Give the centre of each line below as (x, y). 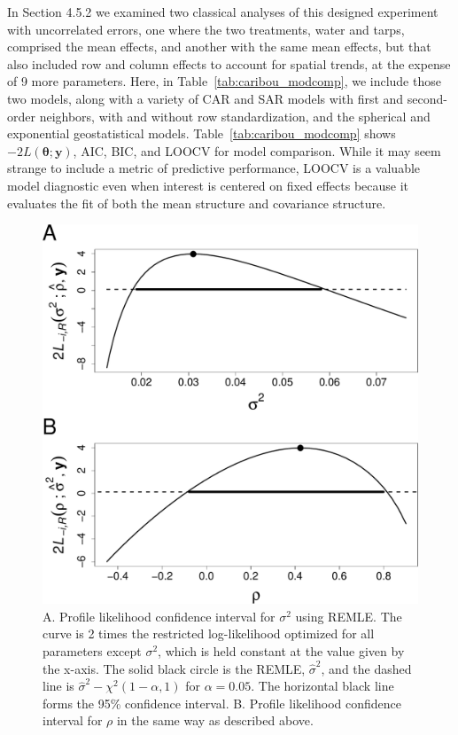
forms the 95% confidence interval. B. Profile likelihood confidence (222, 703)
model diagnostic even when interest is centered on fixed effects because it (208, 185)
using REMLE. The (349, 616)
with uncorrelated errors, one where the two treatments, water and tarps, (206, 29)
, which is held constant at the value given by (281, 651)
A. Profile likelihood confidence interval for (159, 616)
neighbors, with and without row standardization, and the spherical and (235, 116)
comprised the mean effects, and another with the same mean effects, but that (219, 47)
